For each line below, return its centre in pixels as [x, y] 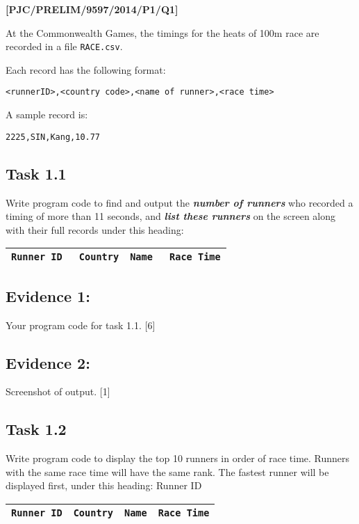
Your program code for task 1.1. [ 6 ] [81, 325]
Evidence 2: [48, 362]
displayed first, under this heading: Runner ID [104, 485]
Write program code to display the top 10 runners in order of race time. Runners [178, 458]
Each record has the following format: [86, 69]
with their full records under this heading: [95, 229]
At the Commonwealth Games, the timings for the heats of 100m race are [162, 32]
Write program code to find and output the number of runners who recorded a [179, 202]
